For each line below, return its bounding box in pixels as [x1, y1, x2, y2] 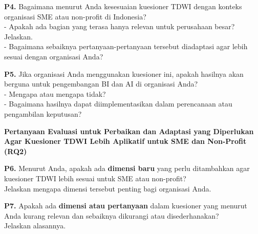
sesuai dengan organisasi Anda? [4, 51, 103, 61]
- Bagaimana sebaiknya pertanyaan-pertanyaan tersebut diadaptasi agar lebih [4, 41, 248, 52]
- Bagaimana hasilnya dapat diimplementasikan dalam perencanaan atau [4, 98, 232, 109]
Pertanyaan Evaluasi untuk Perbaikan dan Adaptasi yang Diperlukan [4, 125, 254, 136]
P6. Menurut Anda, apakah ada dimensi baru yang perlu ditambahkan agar [4, 163, 250, 174]
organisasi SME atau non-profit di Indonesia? [4, 11, 146, 22]
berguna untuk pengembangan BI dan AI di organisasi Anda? [4, 78, 198, 89]
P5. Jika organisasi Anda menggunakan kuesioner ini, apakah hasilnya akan [4, 68, 244, 79]
